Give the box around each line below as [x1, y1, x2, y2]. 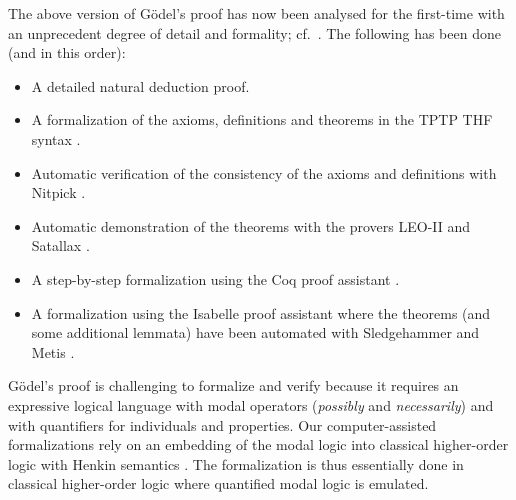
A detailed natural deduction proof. [31, 75, 250, 96]
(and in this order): [8, 42, 126, 63]
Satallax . [31, 235, 90, 256]
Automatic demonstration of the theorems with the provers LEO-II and [31, 215, 471, 236]
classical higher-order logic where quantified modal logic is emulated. [8, 473, 429, 494]
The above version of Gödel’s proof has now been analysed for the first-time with [8, 3, 505, 23]
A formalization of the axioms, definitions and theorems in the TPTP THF [31, 109, 493, 130]
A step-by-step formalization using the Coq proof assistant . [31, 268, 400, 289]
